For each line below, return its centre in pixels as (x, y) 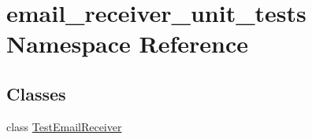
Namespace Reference (127, 44)
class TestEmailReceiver (64, 126)
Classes (36, 93)
